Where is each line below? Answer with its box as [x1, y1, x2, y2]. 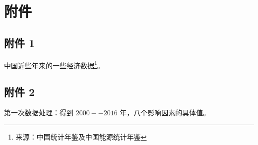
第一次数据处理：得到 [4, 107, 73, 118]
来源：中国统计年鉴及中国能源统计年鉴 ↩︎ [15, 131, 147, 142]
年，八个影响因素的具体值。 [120, 107, 210, 118]
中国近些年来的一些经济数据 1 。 [4, 58, 104, 70]
